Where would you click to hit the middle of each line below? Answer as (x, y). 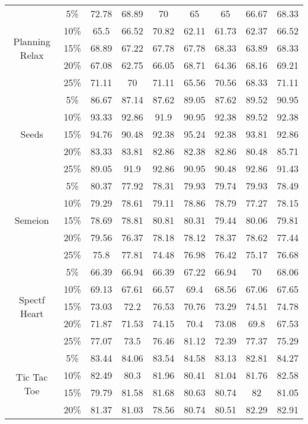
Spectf (32, 299)
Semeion (32, 220)
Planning (32, 41)
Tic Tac (32, 377)
